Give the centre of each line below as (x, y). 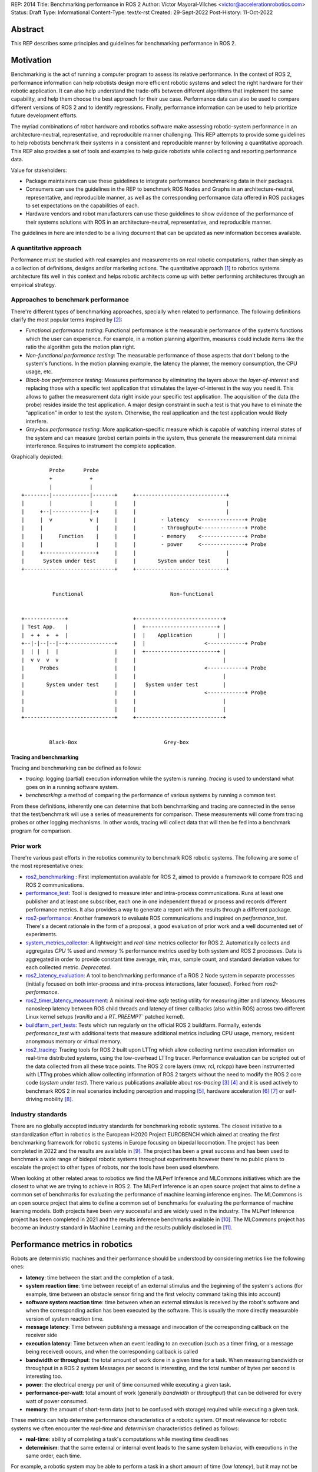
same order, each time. (54, 1456)
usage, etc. (39, 372)
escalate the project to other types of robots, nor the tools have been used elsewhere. (115, 1167)
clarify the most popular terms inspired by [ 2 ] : (67, 320)
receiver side (42, 1335)
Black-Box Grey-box (119, 742)
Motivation (31, 60)
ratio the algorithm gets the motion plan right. (80, 347)
